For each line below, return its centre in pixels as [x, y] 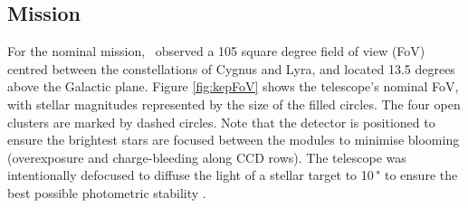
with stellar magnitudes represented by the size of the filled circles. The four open [234, 104]
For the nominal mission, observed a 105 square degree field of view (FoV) [216, 51]
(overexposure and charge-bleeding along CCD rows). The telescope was [207, 157]
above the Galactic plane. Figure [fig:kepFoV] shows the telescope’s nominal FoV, [233, 86]
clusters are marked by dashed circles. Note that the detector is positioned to [221, 122]
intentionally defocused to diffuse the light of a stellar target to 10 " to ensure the [233, 175]
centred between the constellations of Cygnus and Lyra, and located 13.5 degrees [231, 68]
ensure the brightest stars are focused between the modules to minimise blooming [234, 140]
